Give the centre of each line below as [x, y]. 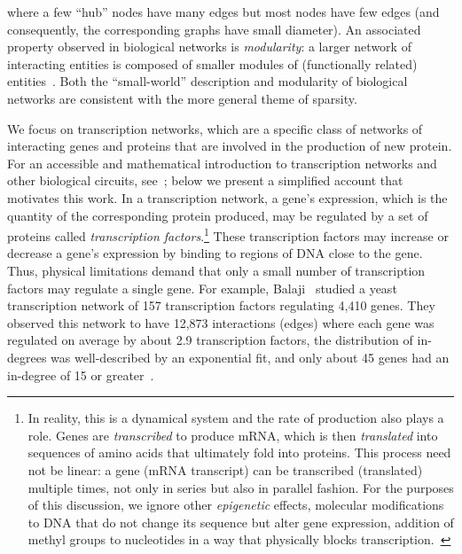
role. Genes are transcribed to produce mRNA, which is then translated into [233, 435]
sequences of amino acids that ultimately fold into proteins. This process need [239, 453]
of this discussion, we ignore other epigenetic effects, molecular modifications [236, 505]
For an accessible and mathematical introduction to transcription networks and [222, 163]
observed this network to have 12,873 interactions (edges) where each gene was [221, 322]
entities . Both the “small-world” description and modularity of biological [208, 81]
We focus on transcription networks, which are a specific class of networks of [215, 128]
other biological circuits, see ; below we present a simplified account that [205, 180]
